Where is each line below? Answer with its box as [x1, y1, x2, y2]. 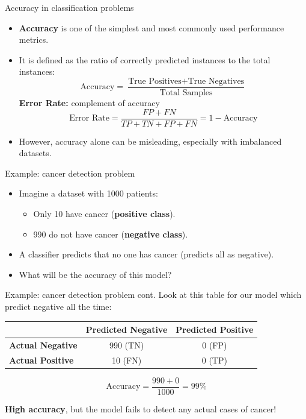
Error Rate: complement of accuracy [19, 96, 160, 109]
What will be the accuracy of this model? [19, 268, 172, 280]
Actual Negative [9, 338, 78, 351]
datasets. [19, 146, 52, 159]
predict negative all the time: [5, 300, 112, 313]
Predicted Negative [85, 323, 168, 336]
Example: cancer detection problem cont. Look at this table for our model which [5, 288, 302, 301]
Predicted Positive [176, 323, 254, 336]
